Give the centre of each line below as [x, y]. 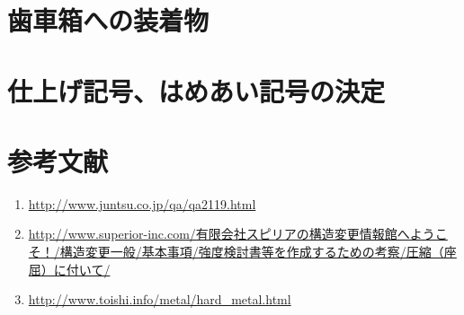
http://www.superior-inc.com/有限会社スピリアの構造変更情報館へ [219, 234]
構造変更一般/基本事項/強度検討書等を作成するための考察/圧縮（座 [258, 252]
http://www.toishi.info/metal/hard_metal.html [160, 299]
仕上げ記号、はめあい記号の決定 [196, 90]
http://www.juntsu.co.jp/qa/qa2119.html [142, 203]
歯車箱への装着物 [108, 20]
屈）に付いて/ [69, 269]
